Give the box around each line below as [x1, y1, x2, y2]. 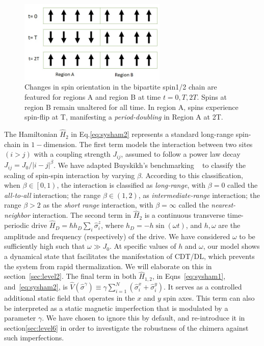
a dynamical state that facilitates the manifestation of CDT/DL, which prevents [4, 251, 255, 262]
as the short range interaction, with [43, 199, 153, 210]
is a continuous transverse [144, 210, 225, 220]
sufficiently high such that [4, 241, 85, 251]
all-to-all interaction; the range [4, 189, 101, 200]
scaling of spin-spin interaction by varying [4, 169, 135, 180]
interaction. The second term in [32, 210, 131, 220]
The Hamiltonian [4, 129, 58, 139]
